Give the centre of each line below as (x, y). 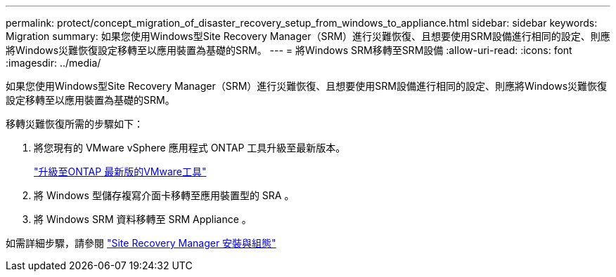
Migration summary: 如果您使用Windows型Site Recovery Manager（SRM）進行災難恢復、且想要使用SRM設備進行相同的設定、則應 (308, 36)
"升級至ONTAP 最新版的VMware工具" (120, 171)
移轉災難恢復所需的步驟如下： (75, 124)
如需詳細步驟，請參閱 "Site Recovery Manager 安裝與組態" (141, 243)
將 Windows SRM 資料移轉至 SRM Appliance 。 (143, 219)
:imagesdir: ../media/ (53, 63)
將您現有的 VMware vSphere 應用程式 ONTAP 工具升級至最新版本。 (190, 148)
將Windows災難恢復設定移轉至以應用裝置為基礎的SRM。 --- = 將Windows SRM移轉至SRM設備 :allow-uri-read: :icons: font (289, 50)
